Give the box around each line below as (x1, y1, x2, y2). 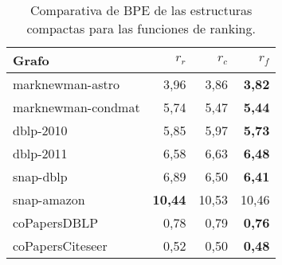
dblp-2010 (13, 121, 68, 139)
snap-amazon (13, 190, 85, 208)
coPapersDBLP (13, 213, 99, 232)
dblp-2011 (13, 144, 68, 162)
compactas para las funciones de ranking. (26, 19, 256, 37)
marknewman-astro (13, 75, 119, 93)
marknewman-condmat (13, 98, 140, 116)
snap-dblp (13, 167, 68, 185)
